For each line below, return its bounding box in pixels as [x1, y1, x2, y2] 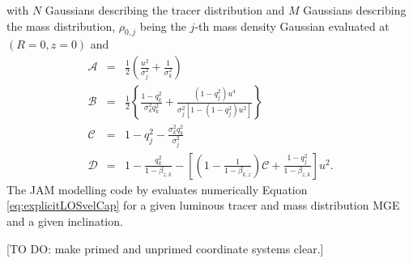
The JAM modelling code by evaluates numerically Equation [6, 180, 308, 197]
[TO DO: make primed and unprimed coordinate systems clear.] [6, 240, 324, 257]
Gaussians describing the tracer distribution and [45, 2, 285, 18]
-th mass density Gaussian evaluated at [194, 17, 390, 34]
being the [139, 17, 186, 34]
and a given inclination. [6, 212, 123, 229]
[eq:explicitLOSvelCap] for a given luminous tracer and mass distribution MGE [6, 197, 400, 214]
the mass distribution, [6, 17, 116, 34]
